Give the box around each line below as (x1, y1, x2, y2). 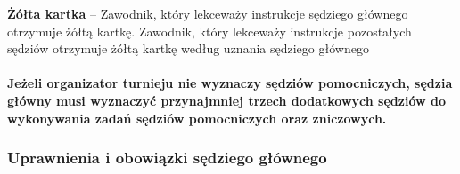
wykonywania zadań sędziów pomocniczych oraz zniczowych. (7, 108, 387, 127)
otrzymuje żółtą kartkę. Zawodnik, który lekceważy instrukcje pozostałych (7, 21, 412, 40)
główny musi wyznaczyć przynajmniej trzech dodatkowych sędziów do (7, 91, 446, 109)
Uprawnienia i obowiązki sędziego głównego (7, 146, 327, 169)
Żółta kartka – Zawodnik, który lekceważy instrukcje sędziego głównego (7, 4, 408, 22)
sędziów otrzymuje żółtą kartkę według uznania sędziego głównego (7, 39, 369, 58)
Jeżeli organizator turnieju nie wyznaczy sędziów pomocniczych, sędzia (7, 74, 453, 92)
